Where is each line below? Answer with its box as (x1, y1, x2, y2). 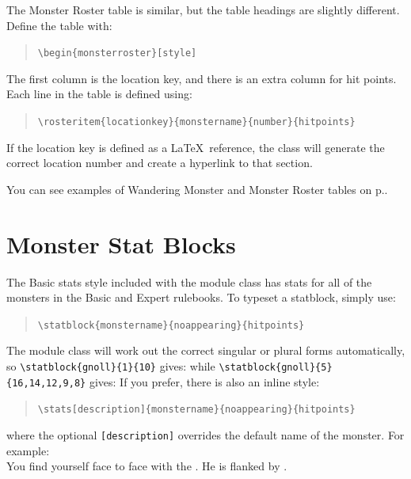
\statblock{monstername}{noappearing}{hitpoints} (37, 319, 305, 331)
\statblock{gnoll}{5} (219, 362, 333, 374)
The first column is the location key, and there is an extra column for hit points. (6, 70, 397, 86)
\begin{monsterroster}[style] (37, 48, 197, 59)
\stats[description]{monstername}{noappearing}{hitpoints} (37, 404, 356, 416)
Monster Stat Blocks (6, 227, 236, 260)
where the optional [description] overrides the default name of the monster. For (6, 427, 405, 443)
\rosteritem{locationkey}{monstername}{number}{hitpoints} (37, 116, 356, 128)
